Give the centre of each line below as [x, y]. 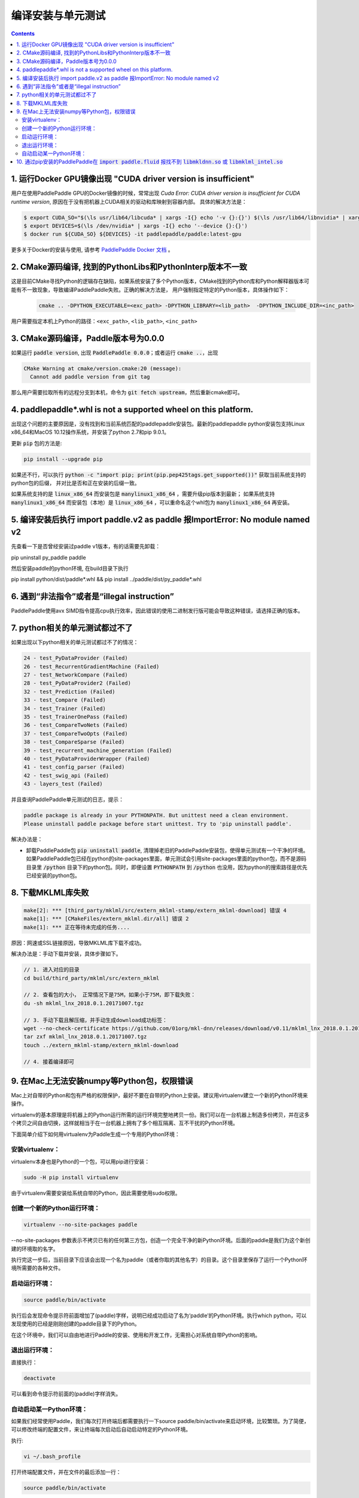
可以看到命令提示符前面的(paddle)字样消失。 [66, 1394]
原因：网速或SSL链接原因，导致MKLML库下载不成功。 [78, 943]
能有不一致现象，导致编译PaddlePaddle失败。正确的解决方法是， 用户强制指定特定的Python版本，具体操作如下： [150, 289]
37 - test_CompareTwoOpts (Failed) [76, 733]
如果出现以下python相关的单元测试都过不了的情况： [75, 642]
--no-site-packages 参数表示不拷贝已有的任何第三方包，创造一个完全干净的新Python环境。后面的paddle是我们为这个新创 [161, 1240]
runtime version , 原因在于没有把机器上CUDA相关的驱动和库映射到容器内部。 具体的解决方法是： [129, 201]
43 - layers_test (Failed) [63, 784]
